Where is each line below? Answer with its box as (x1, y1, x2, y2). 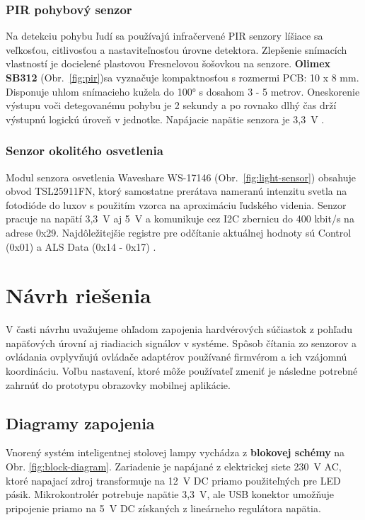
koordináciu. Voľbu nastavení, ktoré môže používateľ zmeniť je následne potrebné (6, 363, 358, 378)
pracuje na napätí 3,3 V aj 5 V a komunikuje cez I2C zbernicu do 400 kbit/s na (6, 211, 354, 226)
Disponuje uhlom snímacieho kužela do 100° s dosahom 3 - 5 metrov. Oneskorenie (6, 84, 360, 98)
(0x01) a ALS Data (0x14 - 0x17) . (6, 239, 156, 254)
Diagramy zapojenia (6, 412, 155, 434)
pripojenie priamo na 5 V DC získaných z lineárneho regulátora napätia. (6, 500, 321, 515)
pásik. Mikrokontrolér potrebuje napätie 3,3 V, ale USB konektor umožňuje (6, 487, 335, 502)
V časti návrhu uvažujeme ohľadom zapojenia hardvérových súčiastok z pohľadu (6, 322, 352, 337)
